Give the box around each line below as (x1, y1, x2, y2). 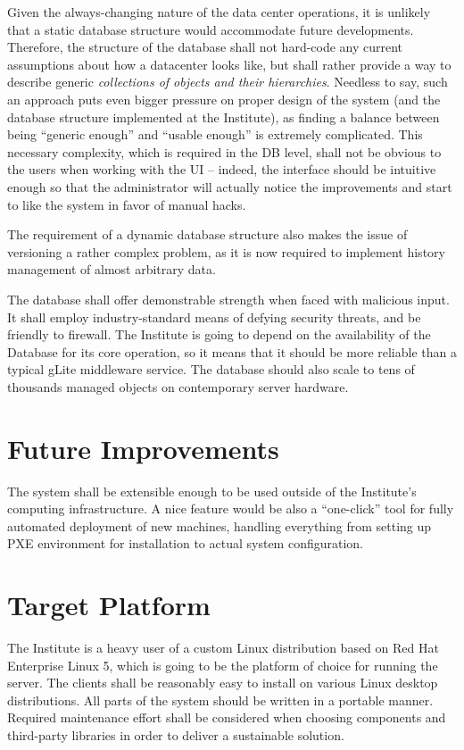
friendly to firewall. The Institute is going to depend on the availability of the (7, 325, 431, 344)
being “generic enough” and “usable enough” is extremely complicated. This (7, 125, 423, 144)
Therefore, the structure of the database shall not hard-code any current (7, 37, 403, 56)
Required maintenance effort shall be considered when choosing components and (7, 708, 446, 727)
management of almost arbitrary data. (7, 260, 216, 279)
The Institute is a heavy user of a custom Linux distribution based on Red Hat (7, 638, 439, 657)
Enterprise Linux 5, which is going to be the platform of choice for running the (7, 655, 438, 674)
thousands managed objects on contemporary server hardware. (7, 377, 349, 396)
